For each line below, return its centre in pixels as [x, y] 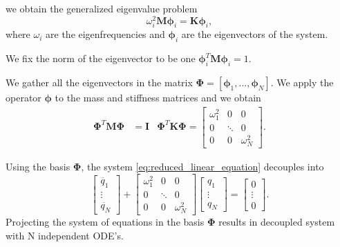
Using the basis [38, 167]
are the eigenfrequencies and [105, 34]
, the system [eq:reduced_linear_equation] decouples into [202, 167]
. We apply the [302, 82]
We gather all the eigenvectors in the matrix [99, 82]
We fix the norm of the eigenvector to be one [101, 58]
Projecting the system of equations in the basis [105, 222]
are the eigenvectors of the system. [255, 34]
